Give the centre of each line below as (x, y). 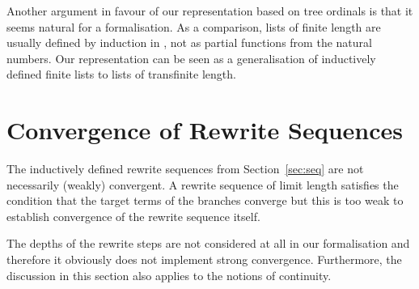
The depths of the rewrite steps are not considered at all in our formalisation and (208, 243)
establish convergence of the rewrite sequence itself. (133, 216)
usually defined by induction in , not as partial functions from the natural (189, 42)
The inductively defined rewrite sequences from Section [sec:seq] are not (185, 169)
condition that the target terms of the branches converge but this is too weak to (205, 200)
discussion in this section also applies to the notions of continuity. (169, 275)
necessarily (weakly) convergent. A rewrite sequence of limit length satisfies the (203, 184)
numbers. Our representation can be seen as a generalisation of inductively (191, 58)
